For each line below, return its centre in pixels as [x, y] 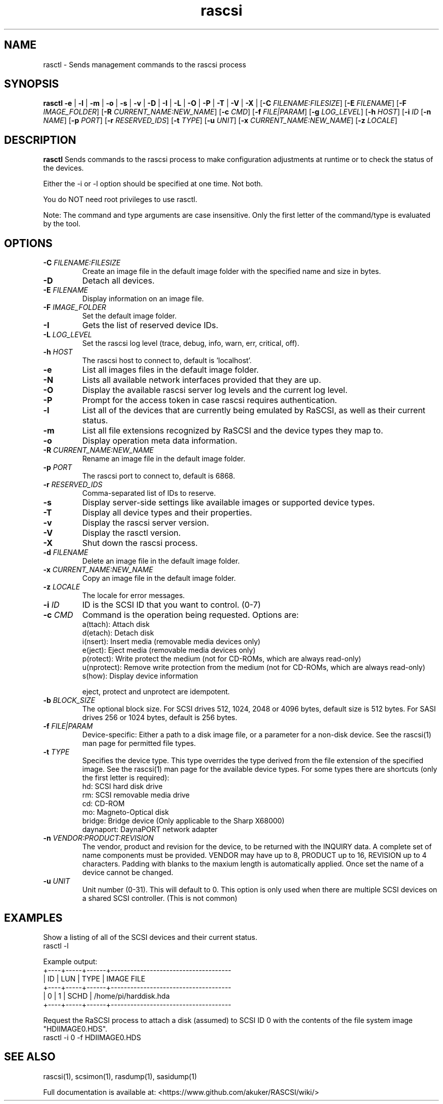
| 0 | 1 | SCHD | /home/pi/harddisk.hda [106, 996]
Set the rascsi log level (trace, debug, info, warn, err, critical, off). [191, 343]
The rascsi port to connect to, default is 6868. [159, 476]
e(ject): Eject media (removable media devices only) [169, 650]
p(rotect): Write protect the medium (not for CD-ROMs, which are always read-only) [222, 659]
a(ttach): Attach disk [116, 624]
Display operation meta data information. [160, 441]
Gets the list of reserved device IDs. [150, 325]
